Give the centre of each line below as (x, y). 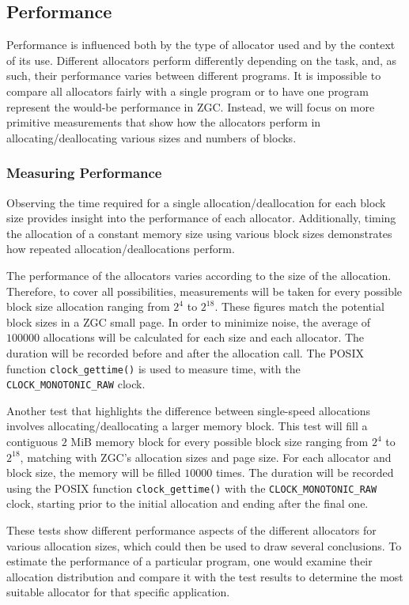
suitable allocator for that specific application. (118, 592)
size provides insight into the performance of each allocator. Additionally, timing (201, 218)
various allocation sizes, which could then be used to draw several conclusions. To (204, 545)
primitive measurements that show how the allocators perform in (164, 122)
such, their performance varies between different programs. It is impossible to (194, 76)
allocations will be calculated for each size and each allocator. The (204, 337)
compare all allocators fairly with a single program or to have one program (187, 91)
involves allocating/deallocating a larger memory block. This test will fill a (187, 426)
